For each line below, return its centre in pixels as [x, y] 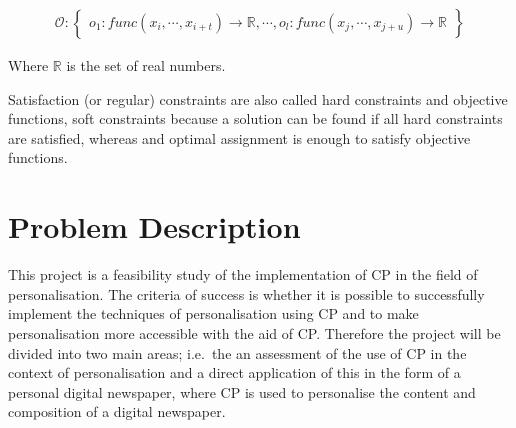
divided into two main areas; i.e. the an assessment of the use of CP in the [237, 352]
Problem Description [154, 226]
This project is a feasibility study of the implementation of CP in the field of [243, 274]
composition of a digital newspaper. [117, 411]
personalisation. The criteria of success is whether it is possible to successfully [246, 293]
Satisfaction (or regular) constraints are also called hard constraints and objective [258, 98]
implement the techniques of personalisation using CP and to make [213, 313]
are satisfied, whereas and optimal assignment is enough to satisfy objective [239, 137]
